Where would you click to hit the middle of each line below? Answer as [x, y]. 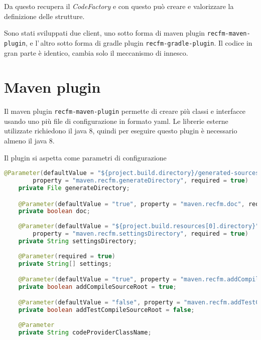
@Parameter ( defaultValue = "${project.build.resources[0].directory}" [139, 226]
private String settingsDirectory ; [78, 241]
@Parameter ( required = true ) [67, 256]
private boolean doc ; [54, 211]
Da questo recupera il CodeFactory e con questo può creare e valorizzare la [119, 6]
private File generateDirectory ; [74, 188]
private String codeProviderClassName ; [85, 332]
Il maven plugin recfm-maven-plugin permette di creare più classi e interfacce [125, 111]
